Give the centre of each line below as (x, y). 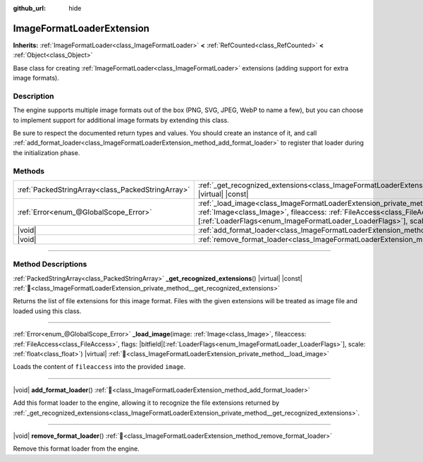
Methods (29, 171)
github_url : (29, 8)
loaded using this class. (47, 311)
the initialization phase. (47, 152)
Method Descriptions (50, 265)
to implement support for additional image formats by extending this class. (121, 120)
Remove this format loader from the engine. (76, 449)
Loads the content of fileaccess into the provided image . (99, 367)
